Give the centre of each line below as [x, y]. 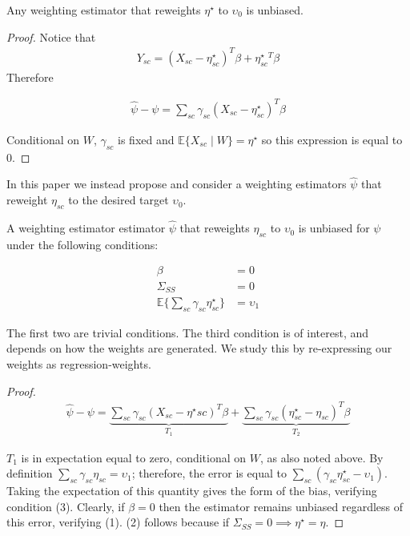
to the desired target [119, 200]
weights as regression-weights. [79, 363]
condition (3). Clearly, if [66, 506]
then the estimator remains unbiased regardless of [281, 506]
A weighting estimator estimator [86, 228]
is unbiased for [334, 228]
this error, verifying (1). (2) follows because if [118, 522]
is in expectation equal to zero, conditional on [134, 457]
